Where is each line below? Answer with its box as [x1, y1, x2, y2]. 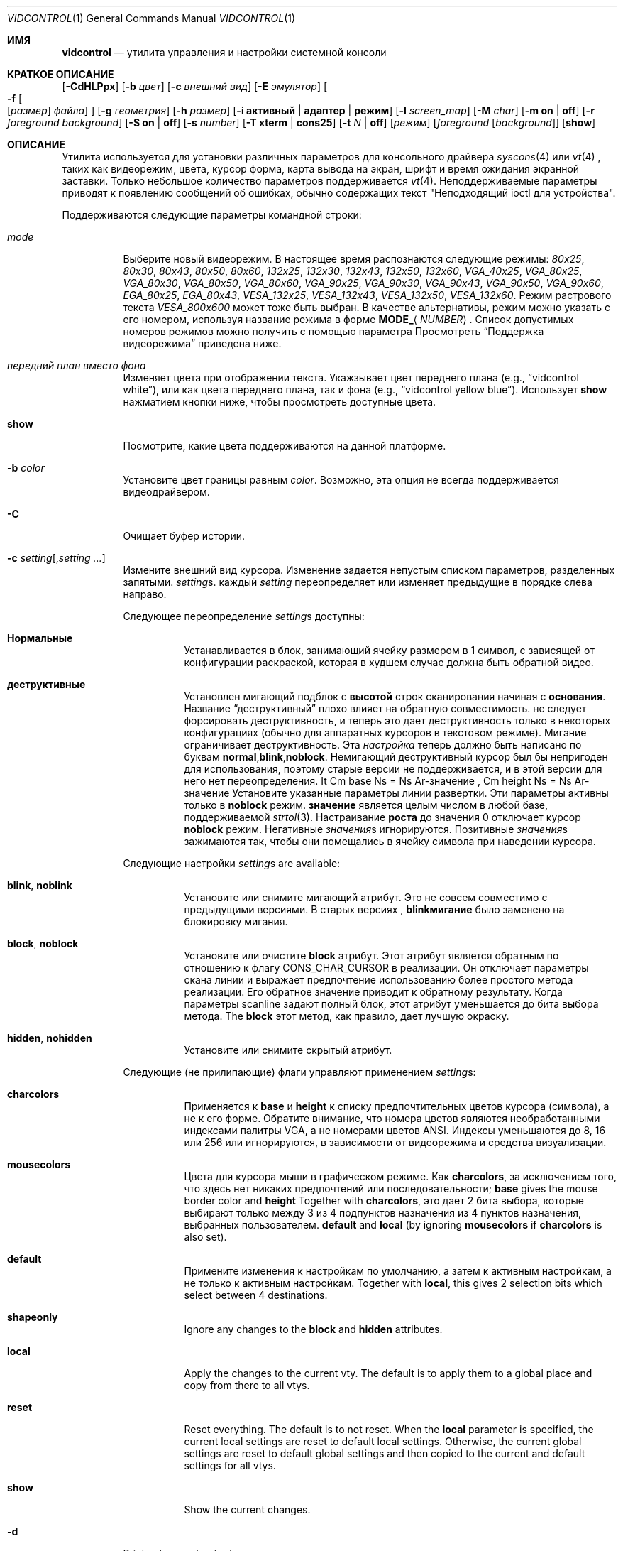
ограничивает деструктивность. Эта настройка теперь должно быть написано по [184, 739, 582, 751]
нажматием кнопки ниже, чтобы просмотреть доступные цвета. [123, 396, 436, 408]
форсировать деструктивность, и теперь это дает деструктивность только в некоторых [184, 714, 611, 726]
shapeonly [7, 1311, 58, 1323]
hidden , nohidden [7, 1032, 92, 1044]
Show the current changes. [184, 1503, 311, 1515]
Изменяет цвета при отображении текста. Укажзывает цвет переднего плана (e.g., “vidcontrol [123, 371, 579, 383]
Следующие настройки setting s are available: [123, 857, 341, 869]
